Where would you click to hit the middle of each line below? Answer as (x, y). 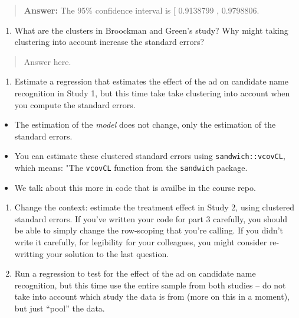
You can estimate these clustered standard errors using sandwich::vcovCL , (150, 156)
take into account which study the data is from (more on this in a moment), (152, 296)
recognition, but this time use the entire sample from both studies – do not (150, 285)
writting (29, 253)
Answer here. (47, 61)
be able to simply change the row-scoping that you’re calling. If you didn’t (149, 230)
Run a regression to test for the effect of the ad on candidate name (135, 273)
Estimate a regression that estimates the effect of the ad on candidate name (151, 81)
